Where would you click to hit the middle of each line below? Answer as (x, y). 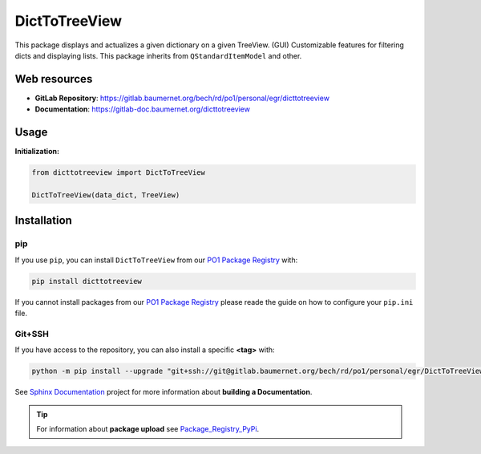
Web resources (54, 79)
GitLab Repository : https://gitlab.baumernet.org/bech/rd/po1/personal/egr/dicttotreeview (182, 98)
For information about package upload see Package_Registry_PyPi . (148, 428)
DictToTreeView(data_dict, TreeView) (106, 195)
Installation (43, 221)
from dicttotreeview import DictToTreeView (119, 173)
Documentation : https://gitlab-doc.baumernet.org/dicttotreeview (142, 109)
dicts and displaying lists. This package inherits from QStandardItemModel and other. (158, 55)
